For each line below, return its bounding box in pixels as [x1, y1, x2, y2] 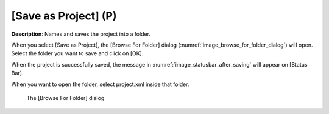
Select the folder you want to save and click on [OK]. [11, 50, 144, 57]
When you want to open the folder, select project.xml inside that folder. [11, 81, 189, 88]
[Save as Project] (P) [11, 9, 117, 22]
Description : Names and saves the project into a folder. [11, 30, 151, 38]
